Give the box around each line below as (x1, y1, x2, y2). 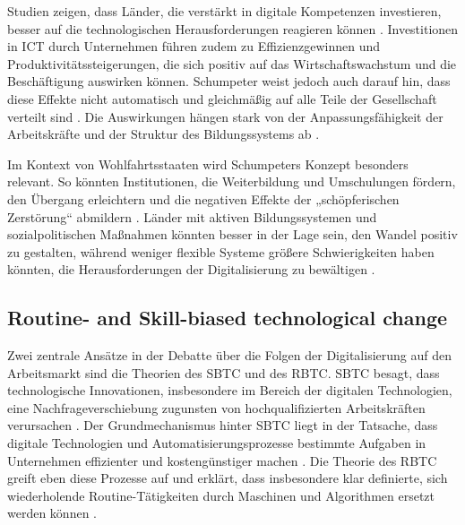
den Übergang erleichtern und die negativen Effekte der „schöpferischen (7, 189, 400, 208)
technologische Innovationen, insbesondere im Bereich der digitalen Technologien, (7, 381, 452, 400)
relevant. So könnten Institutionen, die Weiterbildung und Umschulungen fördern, (7, 172, 456, 191)
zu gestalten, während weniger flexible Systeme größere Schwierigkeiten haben (7, 242, 435, 261)
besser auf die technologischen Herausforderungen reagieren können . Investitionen (7, 19, 459, 38)
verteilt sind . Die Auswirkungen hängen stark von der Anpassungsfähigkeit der (7, 107, 443, 125)
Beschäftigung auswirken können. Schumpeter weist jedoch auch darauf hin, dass (7, 72, 451, 90)
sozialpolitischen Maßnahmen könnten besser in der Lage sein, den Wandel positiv (7, 225, 458, 244)
